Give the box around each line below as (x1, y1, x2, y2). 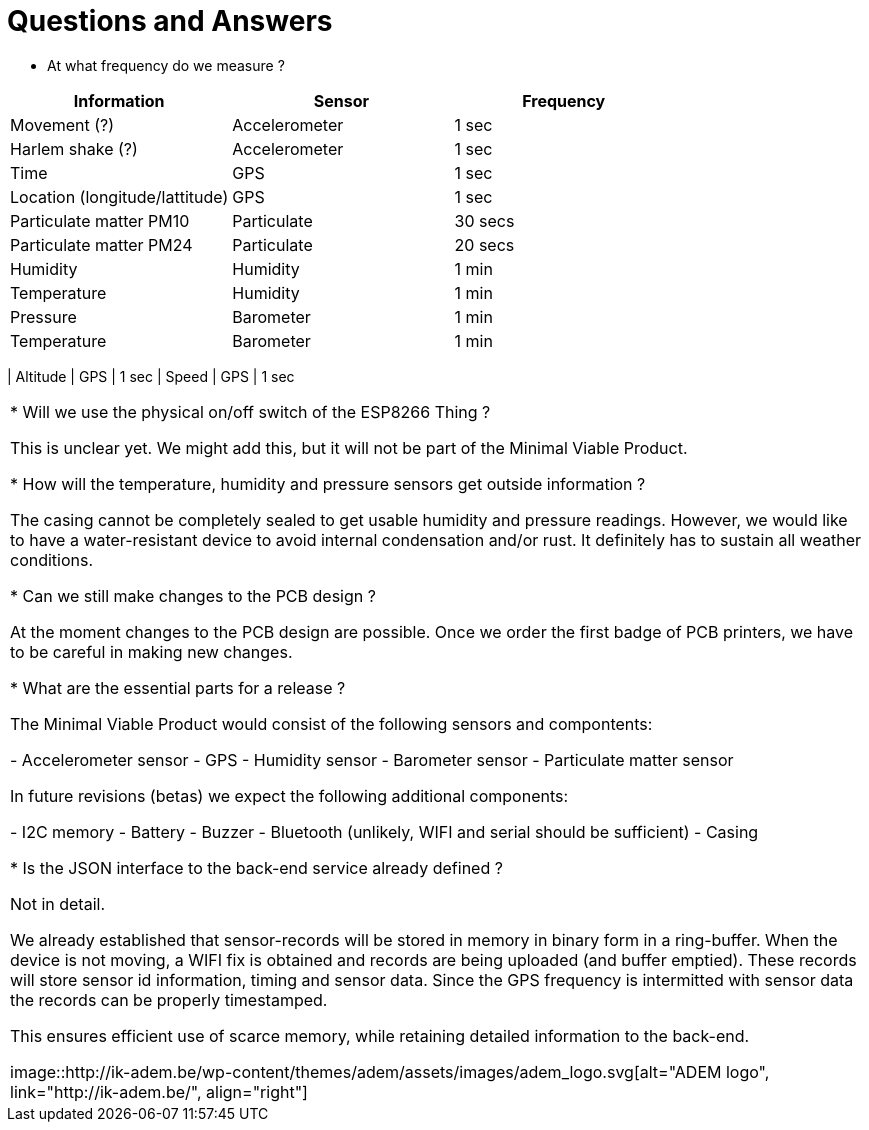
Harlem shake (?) (10, 138, 138, 159)
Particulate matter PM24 (10, 234, 193, 255)
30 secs (454, 210, 515, 231)
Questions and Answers (7, 4, 333, 38)
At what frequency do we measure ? (47, 56, 285, 74)
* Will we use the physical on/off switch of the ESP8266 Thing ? (10, 401, 491, 422)
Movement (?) (10, 114, 115, 135)
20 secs (454, 234, 515, 255)
